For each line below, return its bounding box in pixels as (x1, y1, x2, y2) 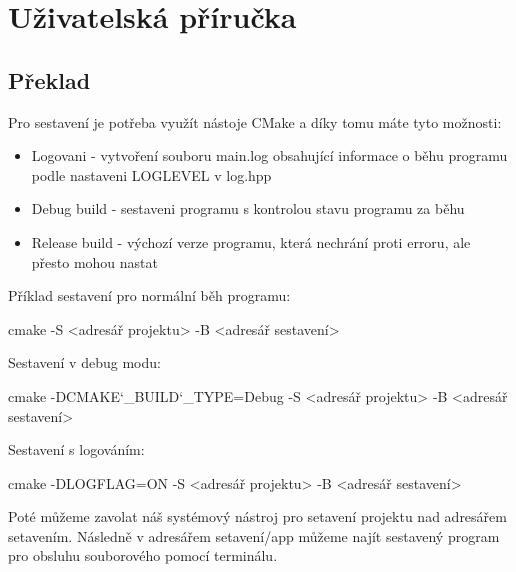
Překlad (8, 64, 91, 95)
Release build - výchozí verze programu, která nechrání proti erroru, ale (31, 231, 471, 252)
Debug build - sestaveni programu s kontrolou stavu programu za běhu (31, 198, 465, 219)
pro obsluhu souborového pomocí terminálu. (8, 545, 278, 566)
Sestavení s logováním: (8, 439, 145, 460)
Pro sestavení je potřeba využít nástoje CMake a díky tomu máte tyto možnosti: (8, 111, 502, 132)
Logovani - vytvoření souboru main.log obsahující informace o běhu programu (31, 145, 508, 166)
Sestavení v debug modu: (8, 352, 161, 373)
